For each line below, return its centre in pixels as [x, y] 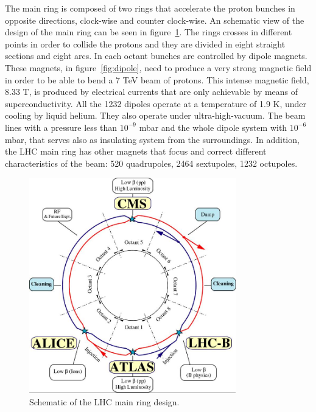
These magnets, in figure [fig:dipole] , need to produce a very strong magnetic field [158, 67]
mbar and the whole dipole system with [213, 127]
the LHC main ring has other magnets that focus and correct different [136, 151]
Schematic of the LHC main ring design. [104, 401]
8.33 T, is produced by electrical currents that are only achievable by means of [152, 92]
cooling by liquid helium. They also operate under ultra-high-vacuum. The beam [155, 115]
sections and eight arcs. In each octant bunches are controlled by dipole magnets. [156, 56]
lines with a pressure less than [61, 127]
